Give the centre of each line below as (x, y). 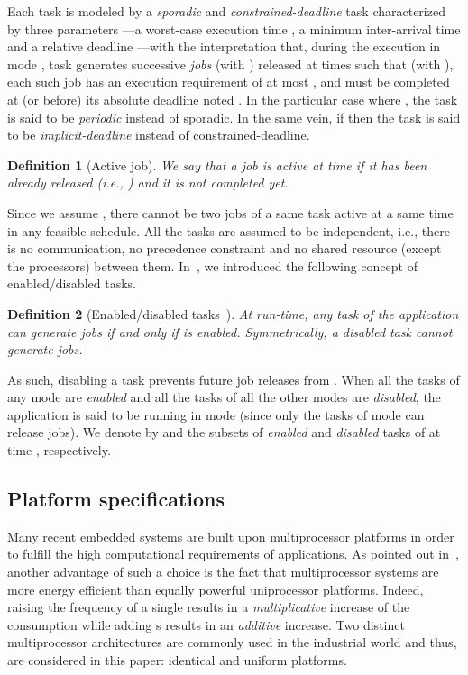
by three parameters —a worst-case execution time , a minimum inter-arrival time (234, 28)
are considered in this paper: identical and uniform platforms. (177, 660)
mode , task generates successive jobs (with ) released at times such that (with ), (230, 64)
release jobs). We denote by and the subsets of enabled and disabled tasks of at (224, 432)
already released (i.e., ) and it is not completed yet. (148, 182)
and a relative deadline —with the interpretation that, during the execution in (224, 46)
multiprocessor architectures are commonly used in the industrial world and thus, (232, 642)
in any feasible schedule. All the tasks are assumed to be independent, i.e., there (229, 230)
